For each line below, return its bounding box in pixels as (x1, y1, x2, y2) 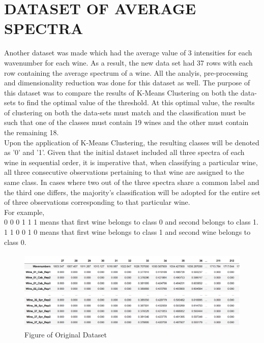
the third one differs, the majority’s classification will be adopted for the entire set (4, 186, 260, 197)
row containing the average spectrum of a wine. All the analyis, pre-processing (4, 67, 248, 78)
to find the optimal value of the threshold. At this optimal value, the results (18, 97, 255, 108)
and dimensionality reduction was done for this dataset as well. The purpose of (4, 77, 250, 88)
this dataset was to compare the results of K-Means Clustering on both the (4, 87, 239, 98)
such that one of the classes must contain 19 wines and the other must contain (4, 117, 249, 128)
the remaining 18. (4, 127, 59, 138)
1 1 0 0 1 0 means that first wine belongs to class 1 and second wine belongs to (4, 227, 251, 237)
